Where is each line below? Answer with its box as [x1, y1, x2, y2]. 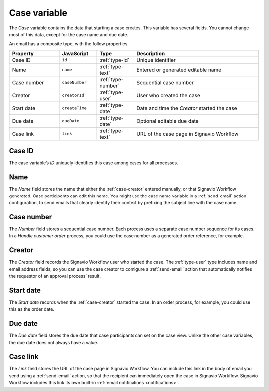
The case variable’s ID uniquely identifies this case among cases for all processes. [9, 160, 179, 166]
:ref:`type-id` [99, 56, 130, 63]
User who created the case [136, 92, 200, 99]
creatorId [62, 93, 84, 98]
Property [12, 50, 34, 57]
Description [136, 50, 165, 57]
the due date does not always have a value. [9, 339, 99, 345]
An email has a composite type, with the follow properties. [9, 41, 129, 47]
